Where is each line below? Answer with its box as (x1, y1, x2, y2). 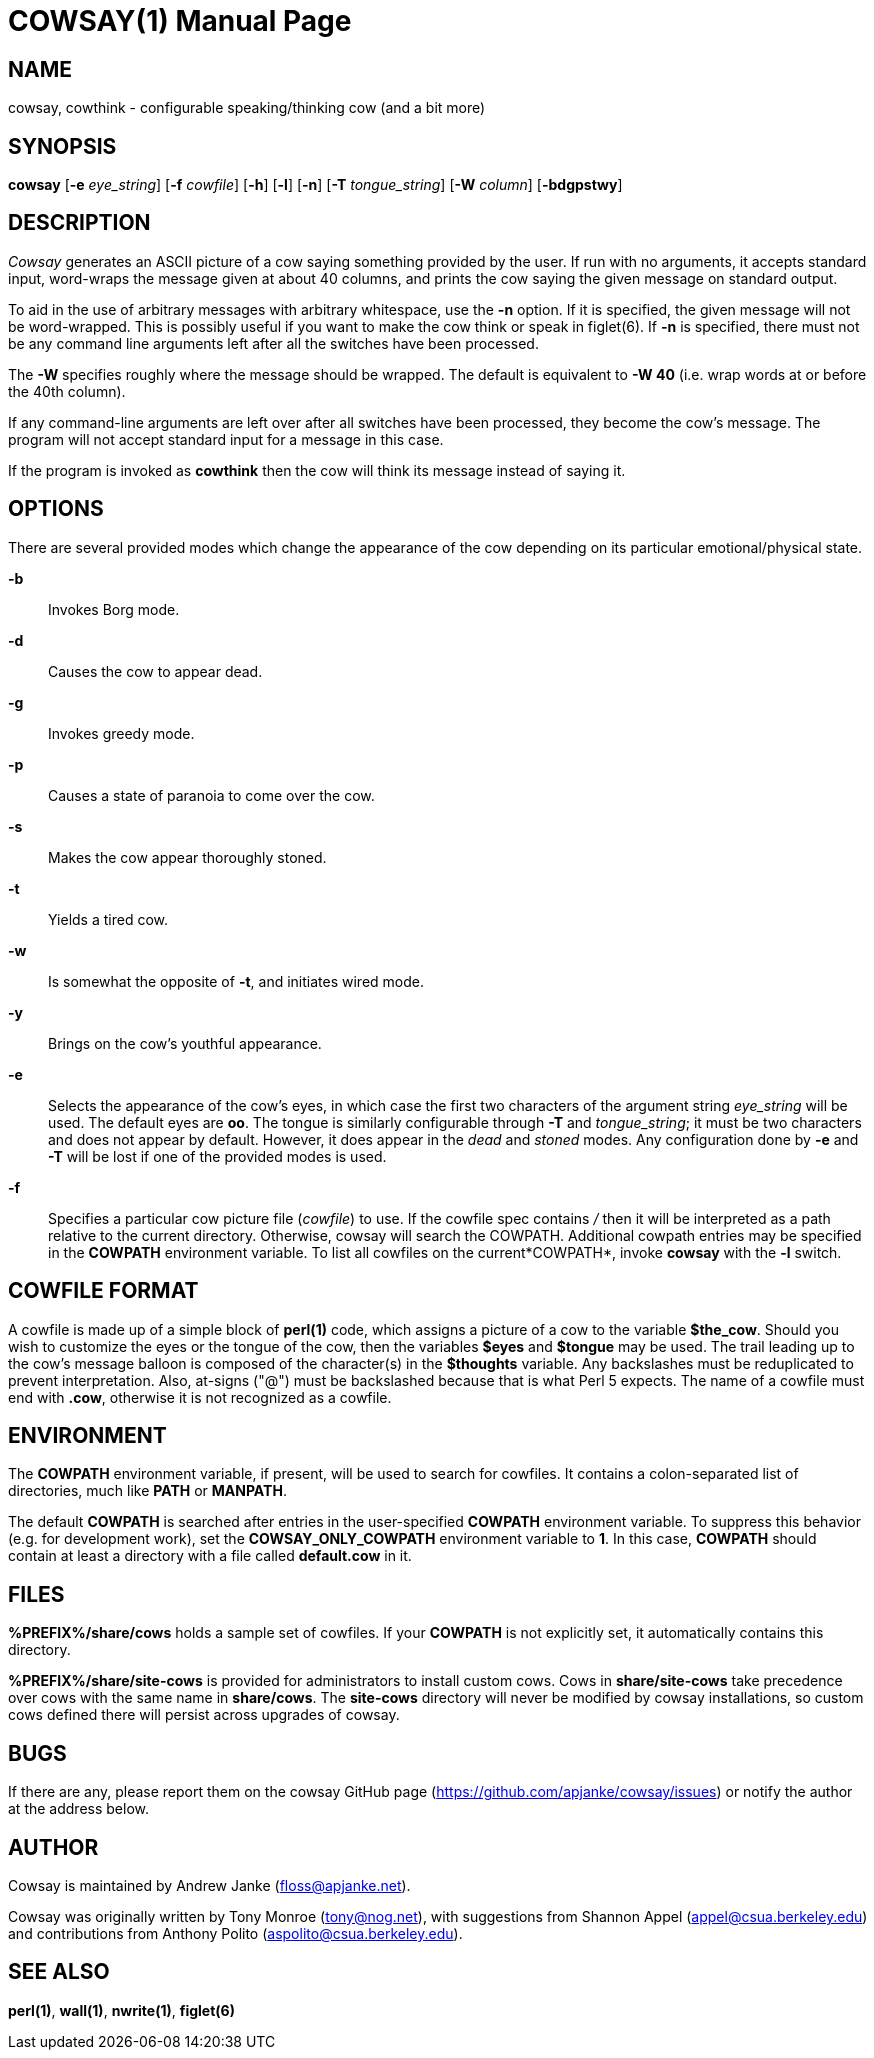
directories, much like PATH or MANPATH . (8, 1482, 287, 1500)
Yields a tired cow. (48, 910, 169, 928)
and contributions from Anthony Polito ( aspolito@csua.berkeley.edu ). (8, 1924, 463, 1942)
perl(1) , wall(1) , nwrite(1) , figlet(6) (8, 2001, 235, 2019)
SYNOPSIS (8, 133, 117, 159)
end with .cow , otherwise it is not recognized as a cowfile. (8, 1388, 392, 1406)
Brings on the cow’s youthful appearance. (48, 1034, 322, 1052)
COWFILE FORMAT (8, 1278, 199, 1304)
